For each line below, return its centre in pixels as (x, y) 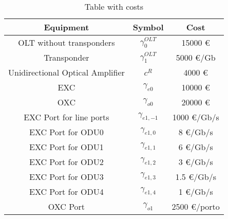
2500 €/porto (196, 206)
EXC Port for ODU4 (66, 191)
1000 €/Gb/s (196, 117)
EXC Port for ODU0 (66, 132)
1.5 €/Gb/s (196, 177)
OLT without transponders (66, 42)
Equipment (66, 27)
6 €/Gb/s (196, 147)
